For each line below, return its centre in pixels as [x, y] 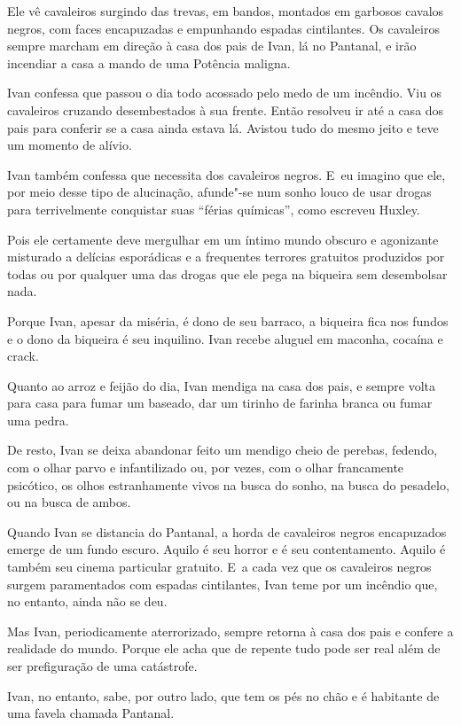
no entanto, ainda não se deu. [87, 601]
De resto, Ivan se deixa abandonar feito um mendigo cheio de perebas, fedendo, [223, 450]
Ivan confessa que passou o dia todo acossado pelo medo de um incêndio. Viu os [225, 93]
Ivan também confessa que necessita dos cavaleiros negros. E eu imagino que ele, [227, 174]
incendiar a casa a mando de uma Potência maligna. [149, 62]
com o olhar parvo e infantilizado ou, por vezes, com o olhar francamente [206, 468]
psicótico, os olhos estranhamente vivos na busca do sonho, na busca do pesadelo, [228, 484]
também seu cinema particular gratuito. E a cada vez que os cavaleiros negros [219, 567]
